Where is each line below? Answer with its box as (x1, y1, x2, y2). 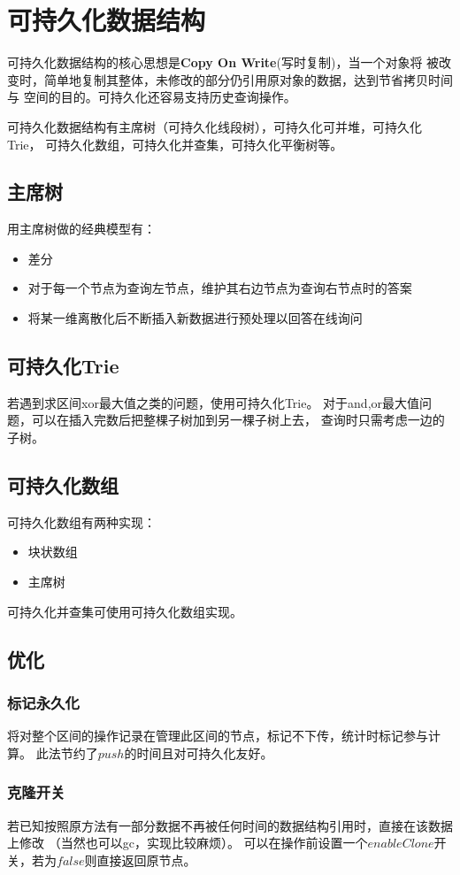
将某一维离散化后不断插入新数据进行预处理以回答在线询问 (27, 309, 363, 327)
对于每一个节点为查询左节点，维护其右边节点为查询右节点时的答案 (27, 279, 412, 297)
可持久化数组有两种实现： (7, 512, 156, 531)
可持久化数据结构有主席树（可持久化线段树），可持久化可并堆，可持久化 (7, 117, 422, 135)
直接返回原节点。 (96, 850, 196, 869)
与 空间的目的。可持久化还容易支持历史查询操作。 (7, 88, 296, 106)
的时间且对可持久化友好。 (124, 743, 273, 762)
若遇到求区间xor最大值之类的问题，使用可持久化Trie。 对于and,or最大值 (7, 393, 420, 411)
